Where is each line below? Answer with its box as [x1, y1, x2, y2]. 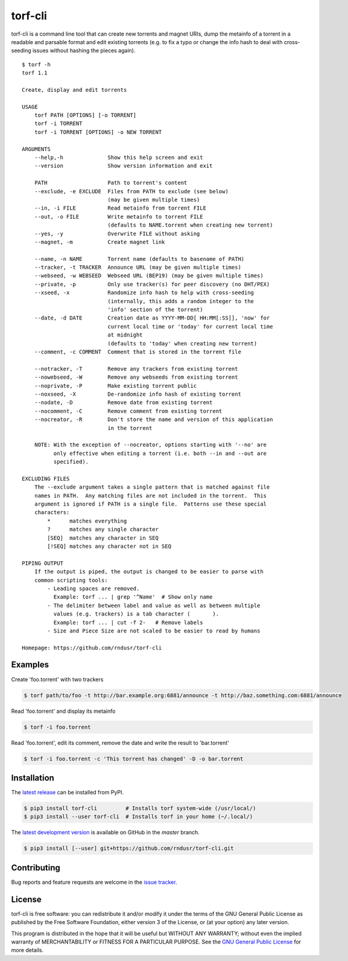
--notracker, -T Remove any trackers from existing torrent [34, 365, 238, 372]
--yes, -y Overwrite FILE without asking [34, 230, 200, 237]
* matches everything [47, 517, 127, 524]
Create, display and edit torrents [22, 86, 127, 93]
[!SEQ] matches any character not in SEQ [47, 542, 172, 550]
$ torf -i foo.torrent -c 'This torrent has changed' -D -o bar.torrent [24, 755, 244, 762]
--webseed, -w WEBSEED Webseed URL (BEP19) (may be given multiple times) [34, 272, 264, 279]
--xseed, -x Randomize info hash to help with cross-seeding [34, 289, 255, 296]
